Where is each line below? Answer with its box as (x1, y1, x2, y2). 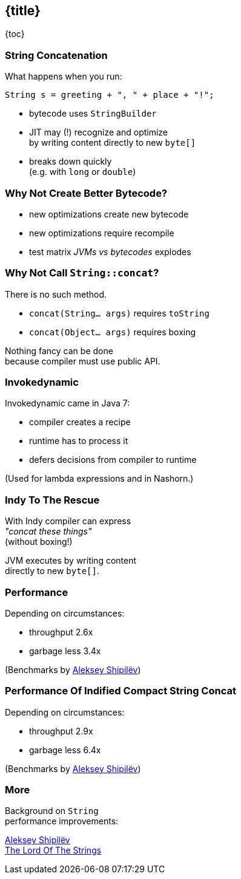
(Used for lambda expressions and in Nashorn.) (5, 473, 194, 484)
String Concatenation (5, 49, 108, 61)
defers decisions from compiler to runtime (29, 454, 197, 465)
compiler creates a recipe (29, 417, 131, 428)
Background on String (5, 805, 99, 816)
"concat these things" (5, 526, 92, 537)
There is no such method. (5, 289, 107, 299)
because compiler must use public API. (5, 355, 160, 366)
